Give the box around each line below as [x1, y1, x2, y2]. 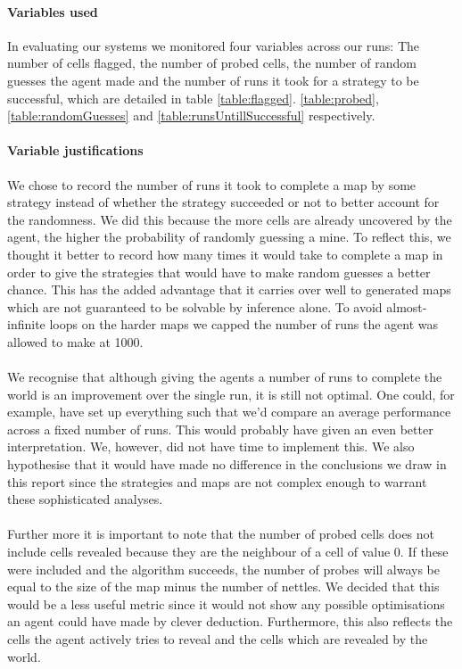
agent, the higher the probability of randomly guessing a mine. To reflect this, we [7, 227, 451, 246]
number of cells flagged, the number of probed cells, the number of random [7, 54, 417, 72]
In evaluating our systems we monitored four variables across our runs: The [7, 36, 420, 54]
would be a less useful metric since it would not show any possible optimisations [7, 594, 445, 613]
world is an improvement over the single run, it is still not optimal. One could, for [7, 384, 455, 403]
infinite [7, 315, 45, 334]
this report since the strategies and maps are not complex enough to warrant [7, 472, 427, 491]
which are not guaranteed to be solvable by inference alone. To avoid [7, 297, 383, 316]
